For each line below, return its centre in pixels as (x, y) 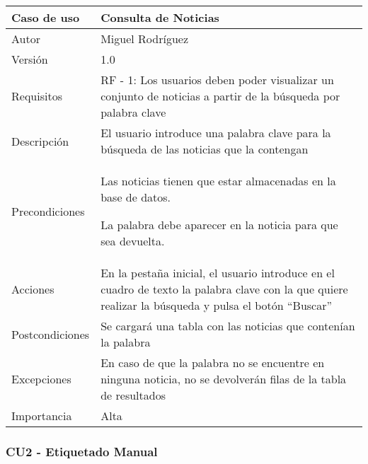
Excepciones (41, 379)
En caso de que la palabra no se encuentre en (213, 362)
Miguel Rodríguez (145, 39)
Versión (30, 59)
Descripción (40, 141)
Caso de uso (46, 17)
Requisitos (37, 96)
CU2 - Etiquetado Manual (82, 451)
